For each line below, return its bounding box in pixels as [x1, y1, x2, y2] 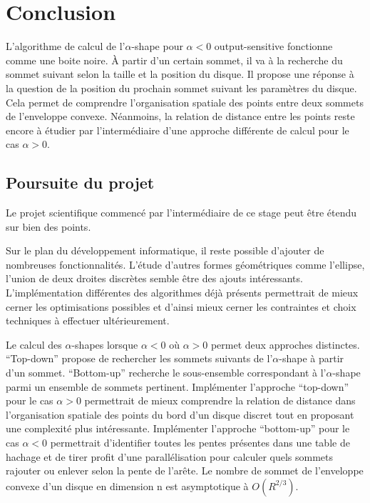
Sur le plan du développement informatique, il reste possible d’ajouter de [6, 243, 324, 258]
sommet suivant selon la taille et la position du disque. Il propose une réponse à [6, 66, 354, 81]
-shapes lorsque [71, 337, 138, 352]
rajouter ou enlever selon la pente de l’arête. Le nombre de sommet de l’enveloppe [6, 463, 364, 478]
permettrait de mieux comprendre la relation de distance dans [84, 393, 356, 408]
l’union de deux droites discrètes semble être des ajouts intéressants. [6, 271, 303, 286]
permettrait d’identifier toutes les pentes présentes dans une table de [50, 434, 350, 449]
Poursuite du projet [6, 171, 155, 194]
